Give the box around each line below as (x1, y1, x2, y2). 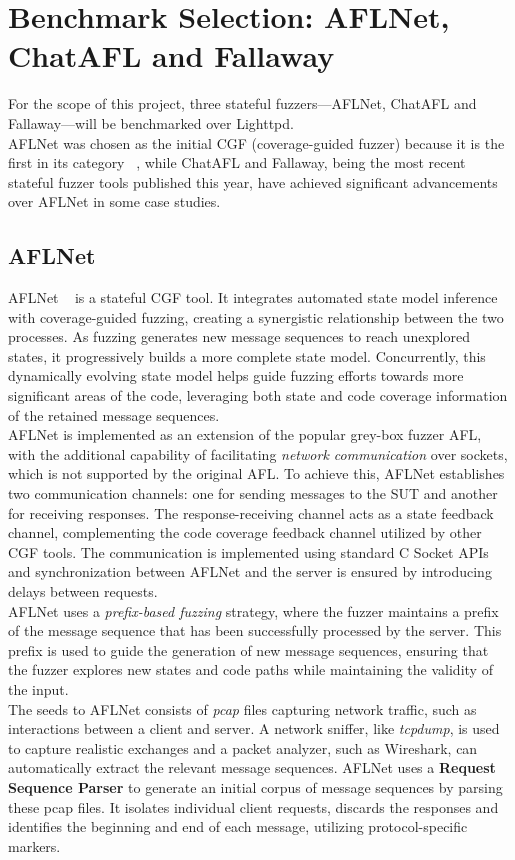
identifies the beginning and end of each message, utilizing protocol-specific (8, 816, 468, 837)
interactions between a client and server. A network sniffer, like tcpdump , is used (8, 718, 500, 739)
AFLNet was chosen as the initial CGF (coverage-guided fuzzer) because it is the (8, 132, 505, 153)
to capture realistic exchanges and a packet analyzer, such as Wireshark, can (8, 737, 478, 758)
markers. (8, 835, 61, 856)
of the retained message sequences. (8, 404, 220, 425)
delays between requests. (8, 580, 158, 601)
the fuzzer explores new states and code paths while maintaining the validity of (8, 659, 493, 680)
